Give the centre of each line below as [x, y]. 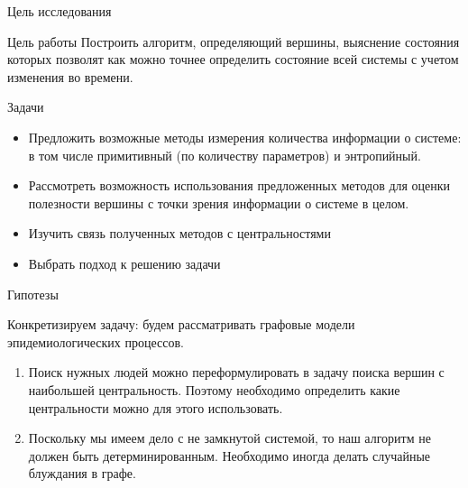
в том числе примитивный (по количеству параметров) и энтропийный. [225, 155]
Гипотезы [33, 294]
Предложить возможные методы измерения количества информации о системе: [245, 137]
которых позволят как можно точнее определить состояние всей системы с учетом [233, 59]
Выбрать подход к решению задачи [124, 263]
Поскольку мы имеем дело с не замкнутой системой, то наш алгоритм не [229, 438]
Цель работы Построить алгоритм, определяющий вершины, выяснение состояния [234, 41]
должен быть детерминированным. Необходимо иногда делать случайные [229, 455]
